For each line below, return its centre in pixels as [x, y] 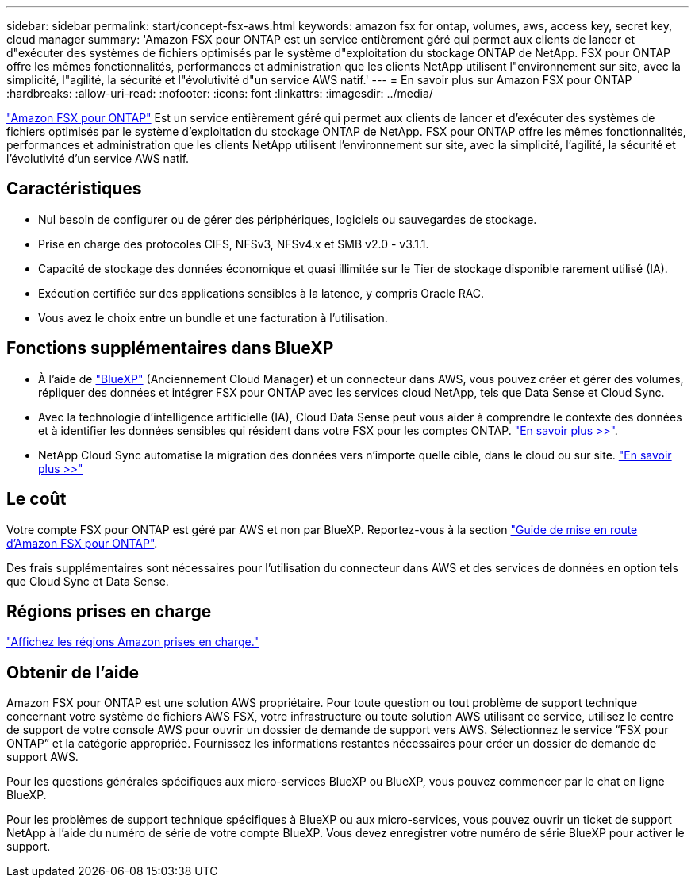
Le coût [36, 499]
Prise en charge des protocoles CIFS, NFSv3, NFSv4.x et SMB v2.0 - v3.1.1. [234, 244]
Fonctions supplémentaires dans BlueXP [170, 348]
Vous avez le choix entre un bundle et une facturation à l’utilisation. [213, 317]
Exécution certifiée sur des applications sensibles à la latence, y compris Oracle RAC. [261, 293]
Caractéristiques [74, 189]
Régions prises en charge [109, 611]
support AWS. [42, 757]
